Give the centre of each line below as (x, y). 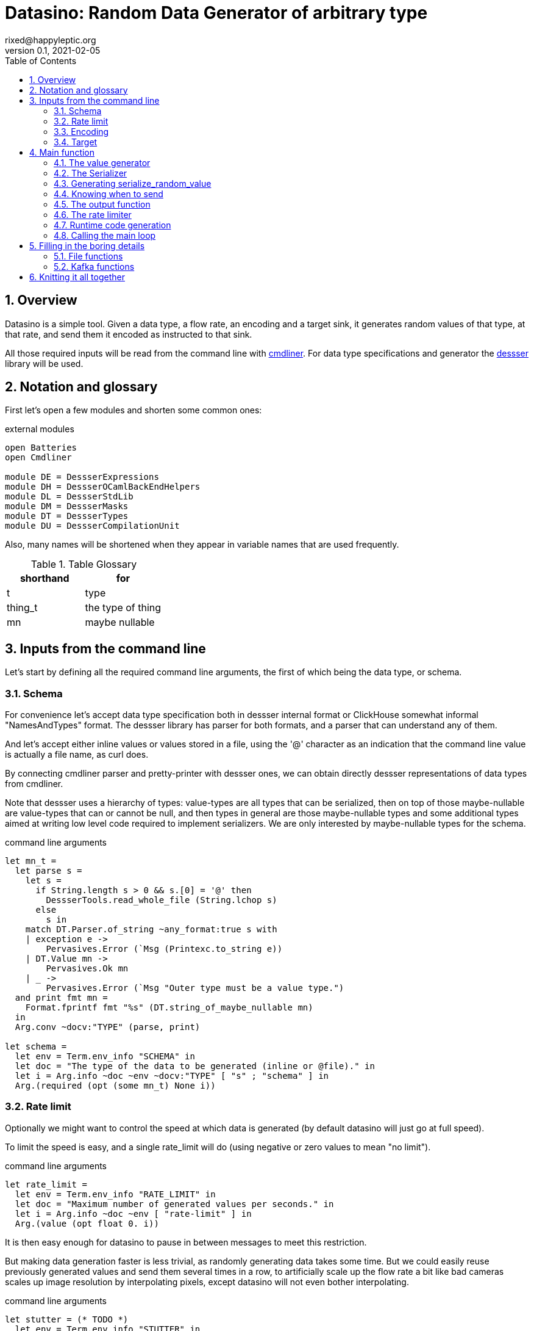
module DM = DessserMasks (67, 506)
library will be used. (44, 363)
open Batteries (41, 448)
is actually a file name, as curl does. (77, 755)
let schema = (36, 1047)
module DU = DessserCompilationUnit (92, 526)
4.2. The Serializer (91, 173)
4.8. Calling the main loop (105, 235)
